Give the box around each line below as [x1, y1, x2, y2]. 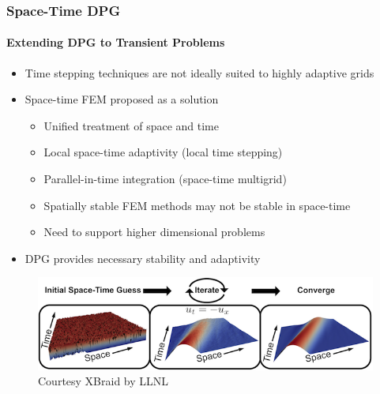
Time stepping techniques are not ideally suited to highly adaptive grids [24, 64, 374, 81]
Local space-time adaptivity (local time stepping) [43, 144, 283, 160]
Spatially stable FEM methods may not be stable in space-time [43, 197, 351, 213]
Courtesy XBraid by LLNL [38, 373, 169, 389]
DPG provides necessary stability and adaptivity [24, 250, 261, 266]
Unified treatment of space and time [43, 117, 219, 133]
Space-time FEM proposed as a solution [24, 91, 219, 107]
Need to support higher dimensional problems [43, 223, 265, 240]
